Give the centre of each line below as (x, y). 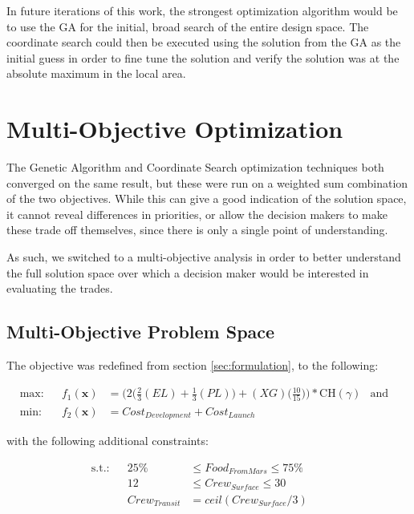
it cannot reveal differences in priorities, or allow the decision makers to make (197, 214)
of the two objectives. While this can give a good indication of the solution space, (207, 198)
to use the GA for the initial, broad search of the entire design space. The (188, 26)
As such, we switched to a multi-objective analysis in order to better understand (204, 257)
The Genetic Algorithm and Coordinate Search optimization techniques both (195, 167)
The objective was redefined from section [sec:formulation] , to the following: (193, 365)
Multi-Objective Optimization (175, 129)
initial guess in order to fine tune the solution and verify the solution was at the (203, 57)
